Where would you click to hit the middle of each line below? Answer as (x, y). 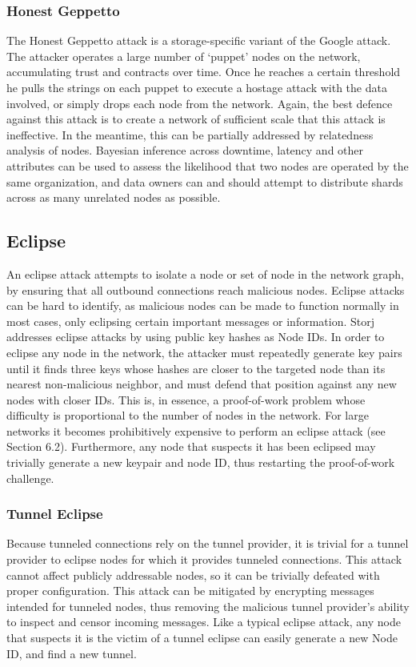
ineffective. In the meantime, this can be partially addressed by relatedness (190, 134)
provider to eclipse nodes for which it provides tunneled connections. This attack (204, 559)
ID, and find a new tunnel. (72, 653)
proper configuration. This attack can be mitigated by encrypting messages (190, 591)
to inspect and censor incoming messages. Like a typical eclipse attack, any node (204, 622)
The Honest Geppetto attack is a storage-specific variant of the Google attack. (199, 40)
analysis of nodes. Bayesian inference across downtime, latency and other (185, 150)
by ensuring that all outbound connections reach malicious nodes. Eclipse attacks (206, 289)
